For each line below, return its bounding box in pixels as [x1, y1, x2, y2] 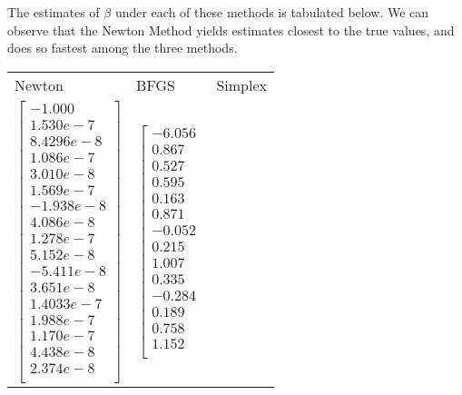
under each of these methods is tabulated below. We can [114, 3, 429, 21]
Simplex [216, 74, 267, 95]
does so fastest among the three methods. [7, 38, 238, 57]
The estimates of [7, 3, 100, 21]
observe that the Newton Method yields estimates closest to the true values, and [7, 20, 455, 39]
